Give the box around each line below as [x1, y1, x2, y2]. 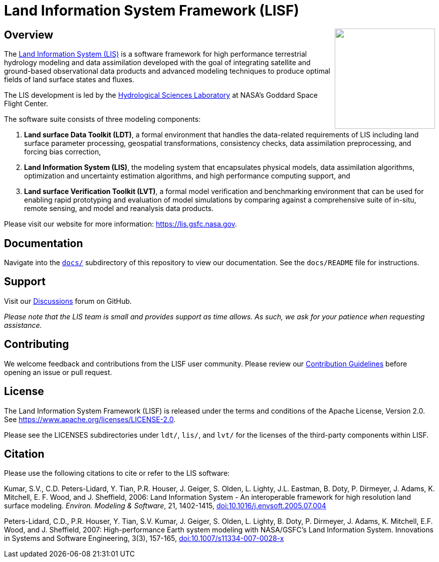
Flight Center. [4, 99, 49, 108]
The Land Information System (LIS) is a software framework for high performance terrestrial [4, 50, 307, 59]
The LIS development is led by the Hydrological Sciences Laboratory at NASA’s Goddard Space [4, 91, 318, 100]
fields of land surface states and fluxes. [4, 75, 134, 84]
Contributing [4, 338, 69, 351]
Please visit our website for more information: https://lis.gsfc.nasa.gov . [4, 220, 237, 229]
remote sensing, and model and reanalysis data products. [24, 204, 214, 213]
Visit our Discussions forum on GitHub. [4, 296, 132, 305]
